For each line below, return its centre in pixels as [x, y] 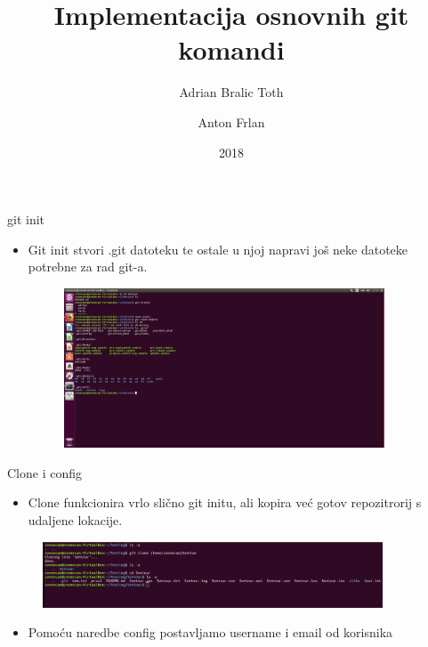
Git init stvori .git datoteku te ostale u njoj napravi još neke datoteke [218, 249]
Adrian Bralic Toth [231, 92]
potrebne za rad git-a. [88, 267]
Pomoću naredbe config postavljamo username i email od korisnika [210, 632]
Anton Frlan [231, 121]
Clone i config [44, 472]
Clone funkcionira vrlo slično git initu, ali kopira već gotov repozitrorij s [225, 502]
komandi [231, 49]
